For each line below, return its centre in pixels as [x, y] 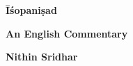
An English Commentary [67, 33]
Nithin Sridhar [42, 57]
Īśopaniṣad [31, 10]
